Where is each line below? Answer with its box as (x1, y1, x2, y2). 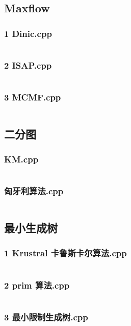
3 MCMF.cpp (4, 91, 61, 104)
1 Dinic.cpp (4, 27, 52, 39)
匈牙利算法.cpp (4, 185, 64, 197)
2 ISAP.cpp (4, 58, 52, 71)
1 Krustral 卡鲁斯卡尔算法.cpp (4, 247, 127, 259)
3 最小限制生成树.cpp (4, 310, 88, 323)
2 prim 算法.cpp (4, 278, 70, 291)
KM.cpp (4, 153, 39, 166)
